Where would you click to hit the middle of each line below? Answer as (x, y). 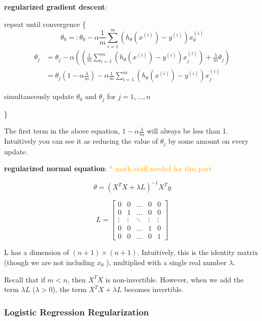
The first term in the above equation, (62, 131)
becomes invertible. (154, 289)
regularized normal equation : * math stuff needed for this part (108, 168)
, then (77, 279)
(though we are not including (49, 262)
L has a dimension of (37, 252)
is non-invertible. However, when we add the (174, 279)
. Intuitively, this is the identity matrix (198, 252)
